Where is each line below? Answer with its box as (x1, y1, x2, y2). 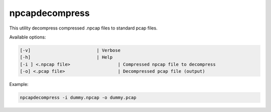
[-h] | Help (20, 54, 113, 60)
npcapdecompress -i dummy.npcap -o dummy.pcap (20, 95, 137, 100)
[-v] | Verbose (20, 47, 120, 53)
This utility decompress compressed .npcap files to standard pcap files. (9, 25, 158, 31)
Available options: (9, 34, 46, 40)
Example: (9, 81, 29, 87)
